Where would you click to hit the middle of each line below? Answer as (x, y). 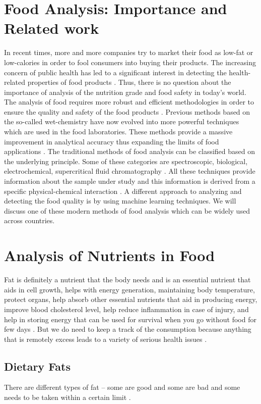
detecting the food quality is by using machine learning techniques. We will (120, 201)
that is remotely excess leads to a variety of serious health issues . (106, 339)
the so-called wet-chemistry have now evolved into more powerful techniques (122, 121)
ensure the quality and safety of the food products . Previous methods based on (127, 111)
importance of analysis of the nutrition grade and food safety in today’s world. (125, 92)
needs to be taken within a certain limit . (68, 397)
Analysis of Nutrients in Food (110, 255)
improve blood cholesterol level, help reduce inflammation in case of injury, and (126, 309)
